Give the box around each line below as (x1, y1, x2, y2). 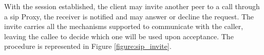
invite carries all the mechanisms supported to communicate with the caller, (4, 21, 243, 32)
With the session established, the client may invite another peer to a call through (4, 1, 260, 11)
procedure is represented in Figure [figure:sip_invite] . (4, 41, 172, 51)
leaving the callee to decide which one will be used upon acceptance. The (4, 31, 234, 41)
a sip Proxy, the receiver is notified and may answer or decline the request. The (4, 11, 254, 21)
